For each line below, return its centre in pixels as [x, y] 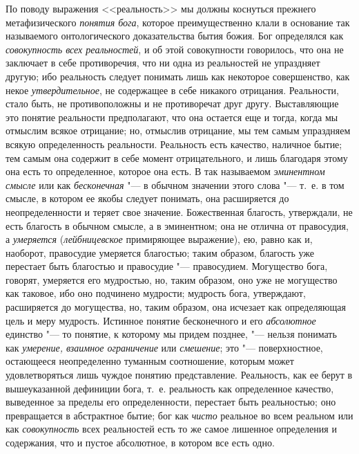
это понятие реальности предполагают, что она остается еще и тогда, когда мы [172, 117]
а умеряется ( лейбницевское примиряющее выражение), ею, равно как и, [159, 239]
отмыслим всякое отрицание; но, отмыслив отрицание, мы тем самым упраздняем [178, 130]
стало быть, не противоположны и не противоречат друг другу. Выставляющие [172, 103]
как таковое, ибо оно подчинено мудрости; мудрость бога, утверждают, [156, 293]
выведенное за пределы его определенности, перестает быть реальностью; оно [171, 402]
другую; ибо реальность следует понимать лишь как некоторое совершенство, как [178, 76]
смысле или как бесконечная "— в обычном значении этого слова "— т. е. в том [175, 184]
